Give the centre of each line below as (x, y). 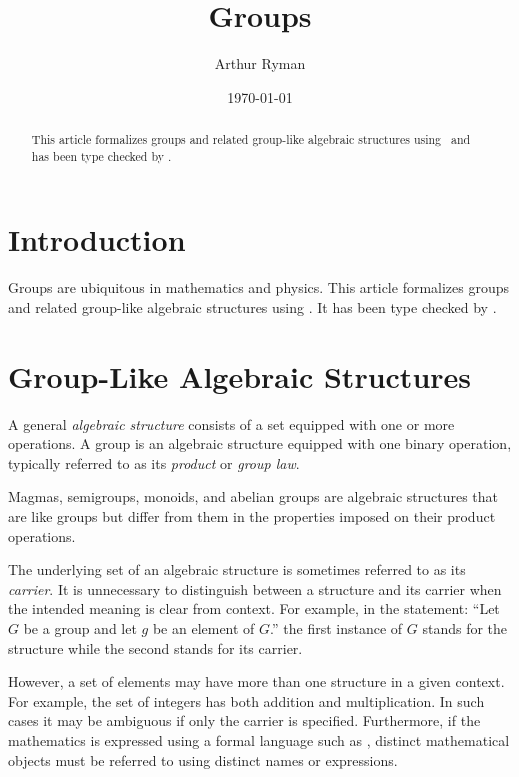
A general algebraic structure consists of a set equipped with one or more (231, 423)
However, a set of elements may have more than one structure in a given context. (256, 681)
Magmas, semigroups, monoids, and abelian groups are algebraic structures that (253, 496)
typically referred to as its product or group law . (154, 462)
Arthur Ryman (260, 63)
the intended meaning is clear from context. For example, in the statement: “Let (254, 608)
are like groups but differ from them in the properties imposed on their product (252, 516)
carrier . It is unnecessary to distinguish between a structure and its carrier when (255, 588)
